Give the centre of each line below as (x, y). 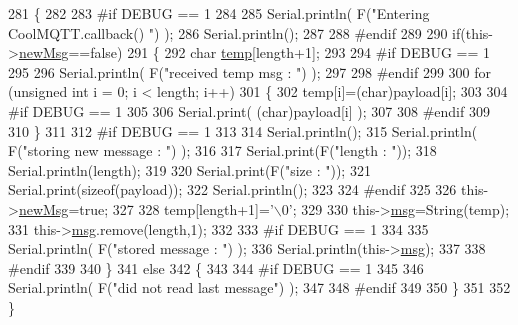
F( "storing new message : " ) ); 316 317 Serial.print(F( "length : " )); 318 (222, 150)
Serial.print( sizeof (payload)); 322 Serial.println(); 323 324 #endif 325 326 (232, 189)
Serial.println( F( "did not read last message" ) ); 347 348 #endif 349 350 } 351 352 (259, 287)
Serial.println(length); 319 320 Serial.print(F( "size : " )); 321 (189, 169)
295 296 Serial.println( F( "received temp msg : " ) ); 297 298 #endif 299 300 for (250, 71)
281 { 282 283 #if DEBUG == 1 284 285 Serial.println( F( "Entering (219, 13)
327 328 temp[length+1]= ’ (193, 208)
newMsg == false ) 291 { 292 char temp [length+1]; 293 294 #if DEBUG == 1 (254, 52)
